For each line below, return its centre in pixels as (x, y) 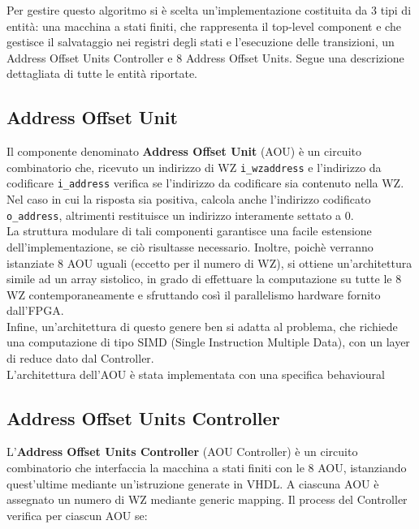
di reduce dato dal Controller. (80, 358)
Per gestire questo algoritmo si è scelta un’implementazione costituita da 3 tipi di (209, 10)
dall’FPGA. (35, 310)
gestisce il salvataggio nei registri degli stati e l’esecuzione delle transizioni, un (201, 42)
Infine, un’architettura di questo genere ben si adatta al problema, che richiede (202, 326)
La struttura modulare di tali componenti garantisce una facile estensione (189, 231)
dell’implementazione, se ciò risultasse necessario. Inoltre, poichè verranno (190, 246)
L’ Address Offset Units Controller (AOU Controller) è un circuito (182, 452)
